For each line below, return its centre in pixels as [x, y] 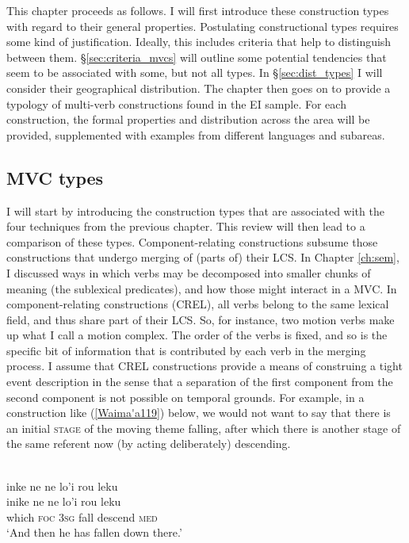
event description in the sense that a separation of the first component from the [200, 382]
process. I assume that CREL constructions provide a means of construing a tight [204, 366]
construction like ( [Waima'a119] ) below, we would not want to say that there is [199, 413]
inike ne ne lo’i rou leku [64, 501]
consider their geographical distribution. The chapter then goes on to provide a [199, 88]
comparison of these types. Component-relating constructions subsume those [192, 241]
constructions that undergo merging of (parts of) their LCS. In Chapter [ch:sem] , [203, 257]
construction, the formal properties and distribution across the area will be [188, 119]
